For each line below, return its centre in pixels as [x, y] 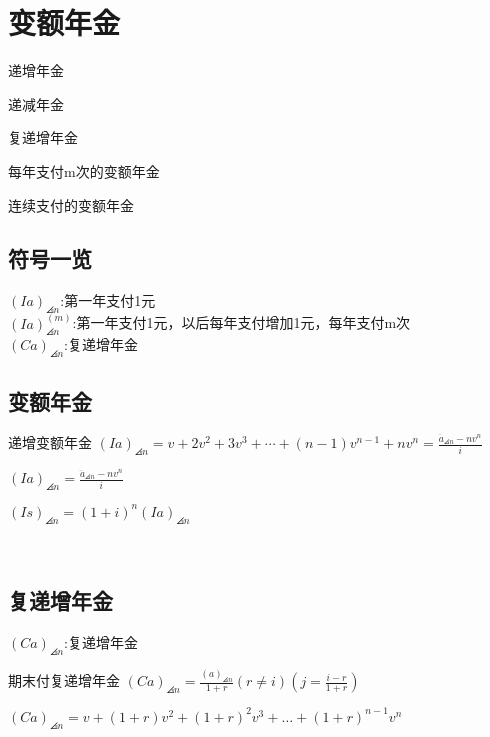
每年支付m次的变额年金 [84, 170]
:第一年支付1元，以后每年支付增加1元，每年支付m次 [241, 322]
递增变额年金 [50, 442]
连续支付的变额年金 [71, 204]
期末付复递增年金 [64, 680]
